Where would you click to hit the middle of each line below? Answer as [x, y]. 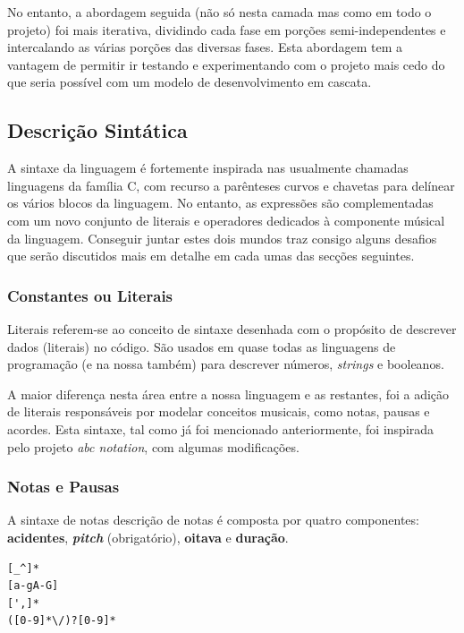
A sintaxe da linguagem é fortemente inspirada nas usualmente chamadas [208, 168]
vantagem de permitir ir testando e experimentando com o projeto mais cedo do [226, 64]
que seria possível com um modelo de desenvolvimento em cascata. [190, 82]
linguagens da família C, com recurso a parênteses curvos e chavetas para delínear [231, 185]
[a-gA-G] [33, 586]
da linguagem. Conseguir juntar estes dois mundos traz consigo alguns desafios [222, 238]
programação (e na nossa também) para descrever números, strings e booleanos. [226, 364]
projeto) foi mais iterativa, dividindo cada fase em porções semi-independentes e [227, 29]
